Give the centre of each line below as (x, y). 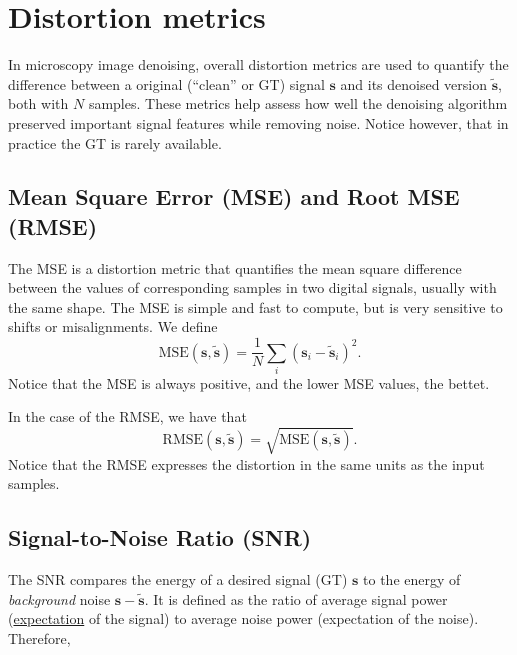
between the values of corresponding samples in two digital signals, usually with (252, 287)
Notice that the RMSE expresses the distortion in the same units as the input (246, 463)
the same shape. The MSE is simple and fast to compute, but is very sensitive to (255, 306)
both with (38, 103)
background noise (59, 598)
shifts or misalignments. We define (113, 326)
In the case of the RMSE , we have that (127, 416)
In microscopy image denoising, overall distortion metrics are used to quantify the (258, 64)
